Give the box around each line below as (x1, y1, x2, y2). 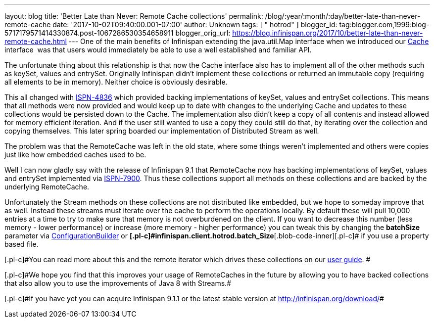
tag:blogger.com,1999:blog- (339, 20, 430, 29)
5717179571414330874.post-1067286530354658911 (4, 29, 174, 37)
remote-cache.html (4, 37, 67, 46)
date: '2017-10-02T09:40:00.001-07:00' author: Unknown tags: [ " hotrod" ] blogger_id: (52, 20, 338, 29)
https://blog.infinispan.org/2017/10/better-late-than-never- (232, 29, 423, 37)
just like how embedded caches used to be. (4, 150, 146, 159)
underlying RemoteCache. (4, 183, 90, 191)
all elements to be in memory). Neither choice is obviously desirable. (4, 78, 228, 86)
